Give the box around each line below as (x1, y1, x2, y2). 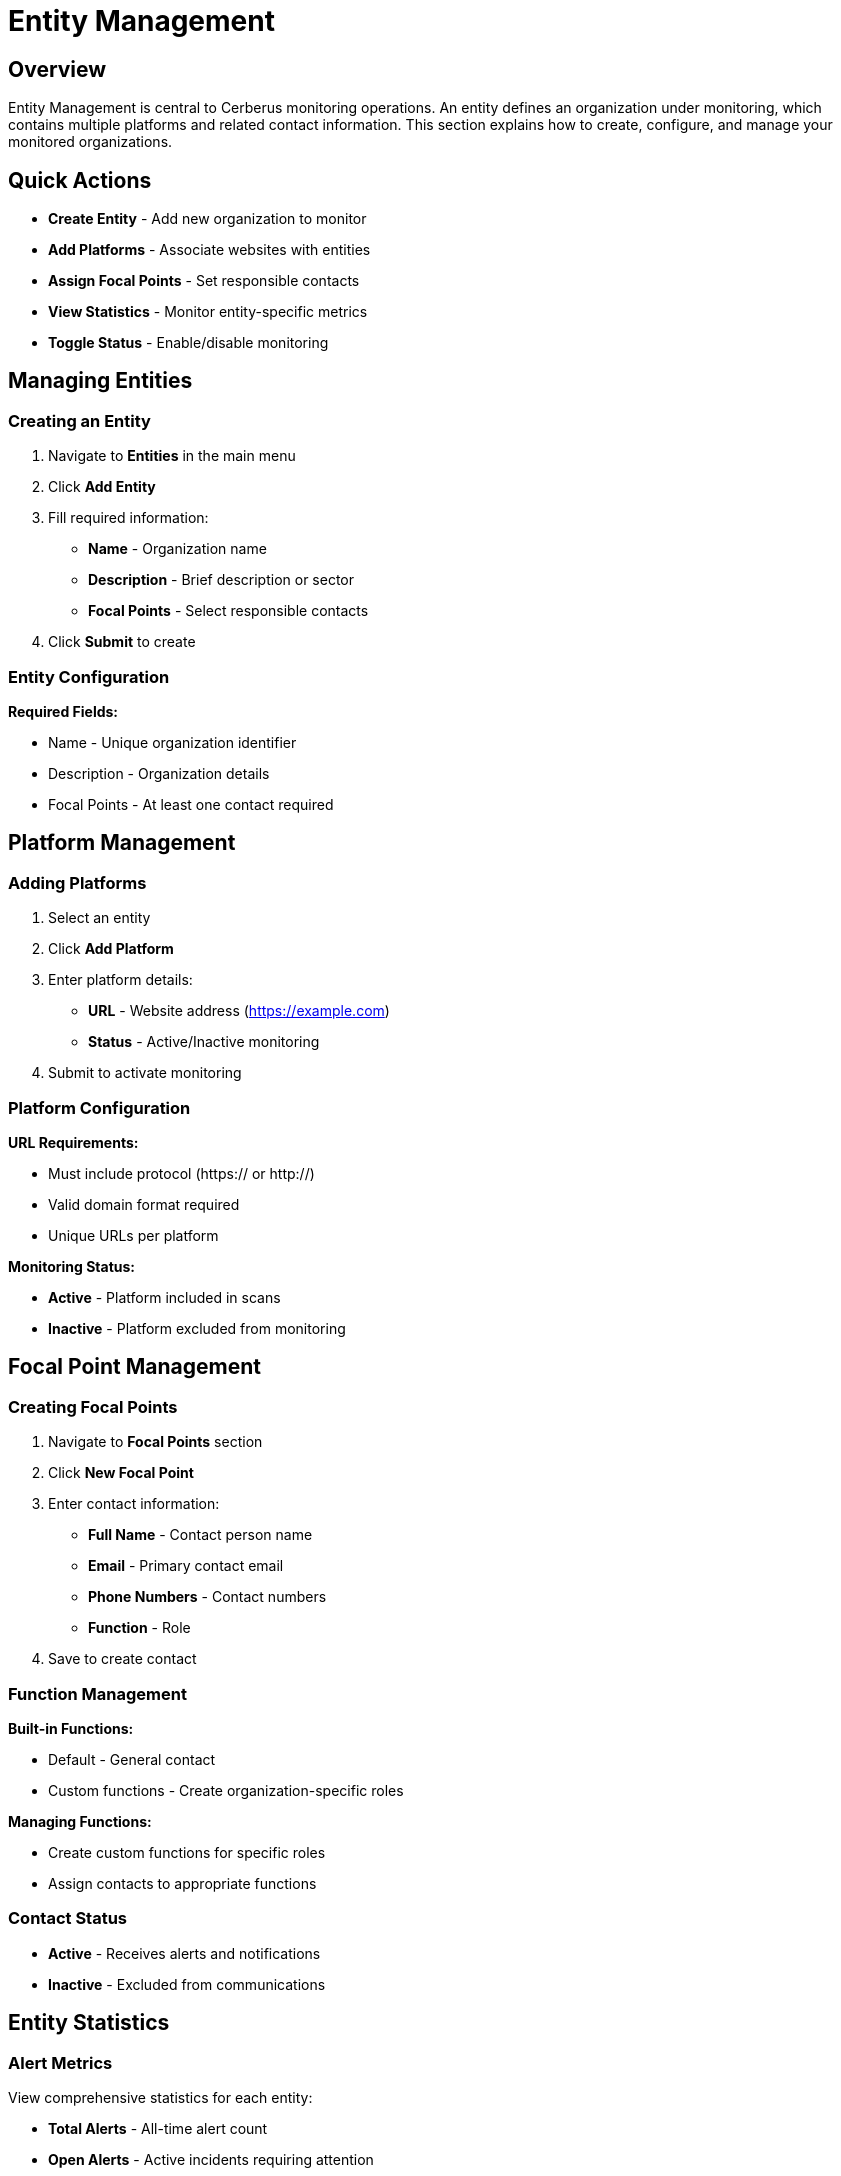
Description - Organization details (48, 764, 270, 782)
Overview (8, 56, 107, 82)
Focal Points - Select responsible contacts (88, 602, 369, 620)
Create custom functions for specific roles (48, 1843, 326, 1861)
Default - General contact (48, 1750, 216, 1768)
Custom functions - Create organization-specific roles (48, 1781, 404, 1799)
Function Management (8, 1683, 187, 1704)
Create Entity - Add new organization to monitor (48, 210, 367, 228)
